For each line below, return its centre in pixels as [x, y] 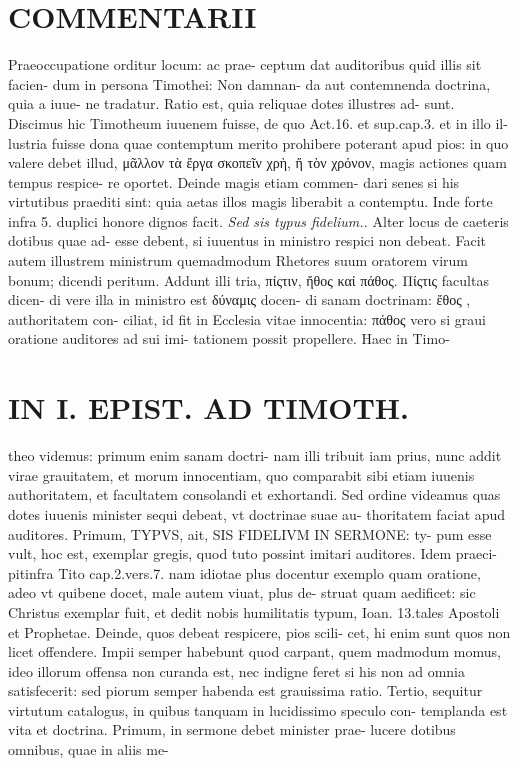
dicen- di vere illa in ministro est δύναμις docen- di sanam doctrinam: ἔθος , [239, 299]
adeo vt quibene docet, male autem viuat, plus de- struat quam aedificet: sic [242, 592]
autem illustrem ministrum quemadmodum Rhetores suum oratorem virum [238, 260]
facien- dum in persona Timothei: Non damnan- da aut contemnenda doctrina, [249, 83]
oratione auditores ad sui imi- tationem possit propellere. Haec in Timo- [229, 338]
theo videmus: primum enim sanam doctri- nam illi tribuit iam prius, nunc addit [255, 455]
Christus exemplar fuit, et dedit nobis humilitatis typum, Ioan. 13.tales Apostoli [254, 611]
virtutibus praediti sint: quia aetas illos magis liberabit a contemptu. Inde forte [250, 201]
